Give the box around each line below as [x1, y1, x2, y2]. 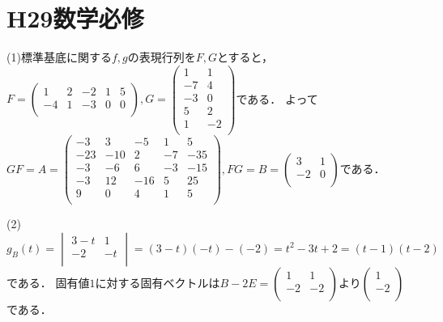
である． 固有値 [6, 273, 90, 290]
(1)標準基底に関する [6, 49, 112, 66]
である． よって [236, 90, 318, 107]
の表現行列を [127, 49, 196, 66]
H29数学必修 [6, 2, 144, 35]
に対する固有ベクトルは [95, 273, 220, 290]
